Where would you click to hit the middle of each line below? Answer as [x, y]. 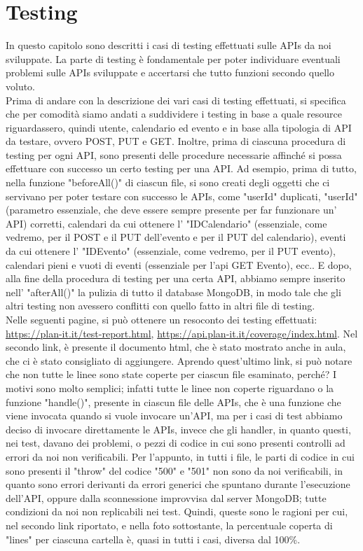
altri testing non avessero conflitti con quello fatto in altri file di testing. [160, 306]
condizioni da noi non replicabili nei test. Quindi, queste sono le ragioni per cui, [177, 511]
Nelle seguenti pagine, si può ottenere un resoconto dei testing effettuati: [162, 319]
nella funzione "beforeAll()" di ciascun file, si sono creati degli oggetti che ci [168, 182]
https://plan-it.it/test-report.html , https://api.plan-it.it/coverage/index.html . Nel [182, 333]
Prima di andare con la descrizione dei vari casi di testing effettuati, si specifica [176, 100]
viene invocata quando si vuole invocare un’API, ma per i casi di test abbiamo [174, 416]
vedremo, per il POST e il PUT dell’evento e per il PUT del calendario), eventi [176, 237]
